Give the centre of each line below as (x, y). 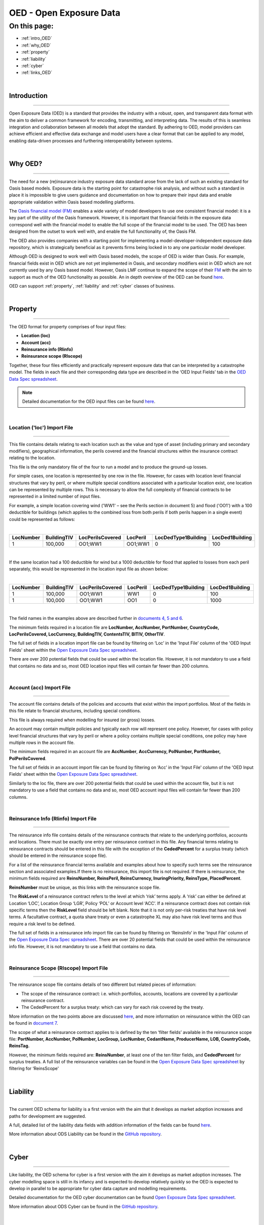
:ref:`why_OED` (36, 45)
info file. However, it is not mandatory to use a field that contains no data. (83, 946)
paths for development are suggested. (48, 1116)
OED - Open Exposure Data (65, 13)
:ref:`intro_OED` (37, 38)
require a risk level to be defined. (42, 924)
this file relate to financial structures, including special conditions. (75, 711)
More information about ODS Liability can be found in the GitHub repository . (85, 1134)
